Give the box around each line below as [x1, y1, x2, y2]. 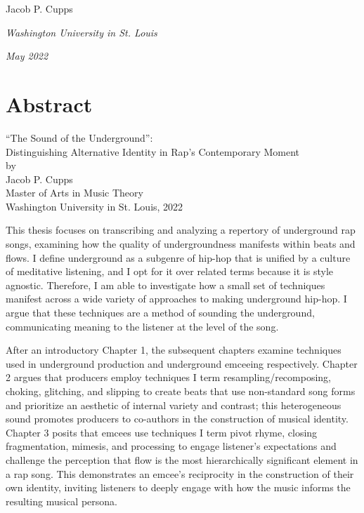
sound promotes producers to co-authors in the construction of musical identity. [6, 411, 349, 426]
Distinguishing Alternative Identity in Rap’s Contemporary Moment [6, 144, 300, 159]
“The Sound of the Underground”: [6, 130, 153, 145]
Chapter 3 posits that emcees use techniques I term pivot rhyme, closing [6, 425, 318, 439]
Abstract [6, 89, 93, 118]
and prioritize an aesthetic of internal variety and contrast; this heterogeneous [6, 397, 342, 412]
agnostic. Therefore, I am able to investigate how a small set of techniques [6, 277, 325, 292]
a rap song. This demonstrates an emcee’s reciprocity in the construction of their [6, 466, 354, 481]
